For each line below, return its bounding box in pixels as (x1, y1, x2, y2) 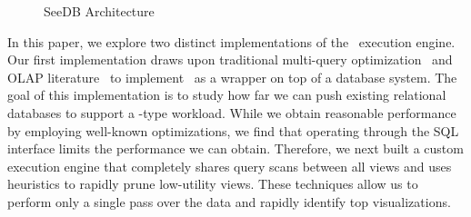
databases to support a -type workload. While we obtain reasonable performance (7, 103, 456, 122)
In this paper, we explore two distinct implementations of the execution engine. (7, 32, 456, 51)
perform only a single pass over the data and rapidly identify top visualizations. (7, 192, 451, 211)
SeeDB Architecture (44, 2, 155, 20)
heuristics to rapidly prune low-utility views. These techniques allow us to (7, 174, 418, 193)
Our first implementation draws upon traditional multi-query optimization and (7, 50, 453, 69)
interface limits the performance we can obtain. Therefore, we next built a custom (7, 139, 464, 158)
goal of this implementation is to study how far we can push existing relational (7, 85, 446, 104)
